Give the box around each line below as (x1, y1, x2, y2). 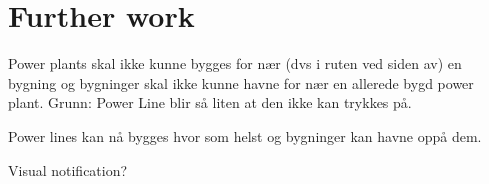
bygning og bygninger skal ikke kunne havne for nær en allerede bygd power (8, 72, 474, 93)
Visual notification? (8, 159, 128, 180)
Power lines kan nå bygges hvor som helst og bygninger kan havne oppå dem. (8, 125, 482, 146)
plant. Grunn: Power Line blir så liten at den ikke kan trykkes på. (8, 92, 412, 113)
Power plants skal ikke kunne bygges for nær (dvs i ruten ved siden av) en (8, 53, 462, 74)
